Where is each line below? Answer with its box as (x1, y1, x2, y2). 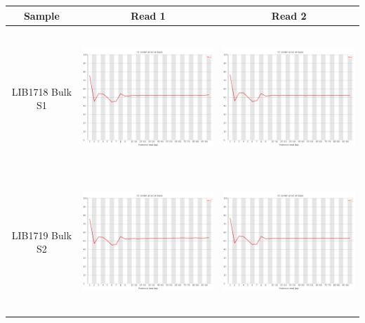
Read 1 (131, 8, 166, 23)
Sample (23, 8, 60, 23)
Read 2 (271, 8, 307, 23)
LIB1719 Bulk (11, 227, 72, 242)
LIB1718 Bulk (11, 84, 72, 99)
